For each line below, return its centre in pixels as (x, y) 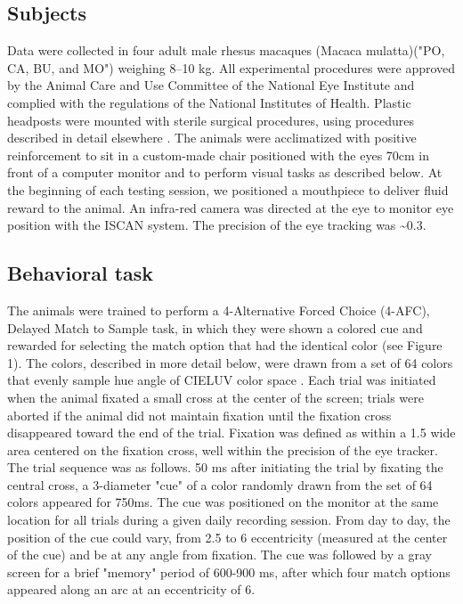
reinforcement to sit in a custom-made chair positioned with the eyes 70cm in (219, 155)
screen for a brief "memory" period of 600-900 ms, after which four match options (229, 571)
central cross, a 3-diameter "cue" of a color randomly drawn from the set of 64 (220, 484)
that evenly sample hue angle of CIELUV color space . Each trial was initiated (222, 380)
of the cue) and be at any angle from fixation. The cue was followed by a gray (219, 555)
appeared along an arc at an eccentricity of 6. (131, 589)
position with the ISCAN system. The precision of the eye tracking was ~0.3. (217, 225)
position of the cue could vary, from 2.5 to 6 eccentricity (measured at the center (227, 537)
